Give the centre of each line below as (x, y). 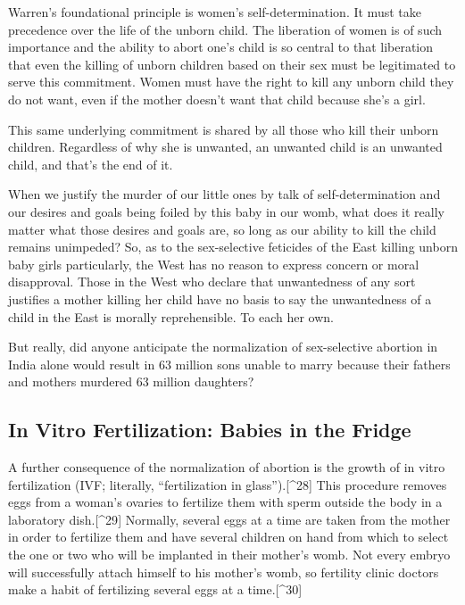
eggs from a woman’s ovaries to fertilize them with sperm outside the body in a (225, 502)
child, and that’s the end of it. (91, 164)
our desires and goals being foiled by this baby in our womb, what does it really (227, 211)
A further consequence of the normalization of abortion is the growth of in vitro (227, 467)
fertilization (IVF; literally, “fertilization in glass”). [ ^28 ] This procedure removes (228, 484)
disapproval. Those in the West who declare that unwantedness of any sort (212, 282)
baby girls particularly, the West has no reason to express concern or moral (214, 264)
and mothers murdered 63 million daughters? (131, 381)
